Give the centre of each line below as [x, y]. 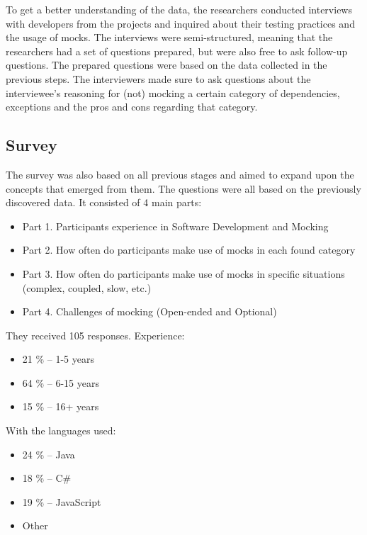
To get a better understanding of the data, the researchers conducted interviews [179, 9]
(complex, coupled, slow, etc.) [87, 287]
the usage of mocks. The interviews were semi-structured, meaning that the [169, 37]
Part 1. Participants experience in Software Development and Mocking [175, 226]
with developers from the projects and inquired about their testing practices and [180, 23]
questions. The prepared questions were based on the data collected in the [166, 65]
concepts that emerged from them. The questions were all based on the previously [183, 188]
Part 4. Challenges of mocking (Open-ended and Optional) [149, 311]
